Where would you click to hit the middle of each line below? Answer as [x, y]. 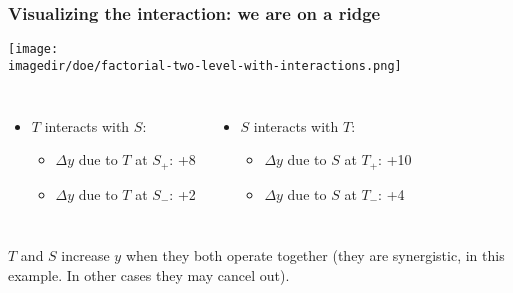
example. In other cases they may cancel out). [149, 274]
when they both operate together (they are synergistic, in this [315, 255]
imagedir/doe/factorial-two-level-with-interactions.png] [205, 65]
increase [85, 255]
